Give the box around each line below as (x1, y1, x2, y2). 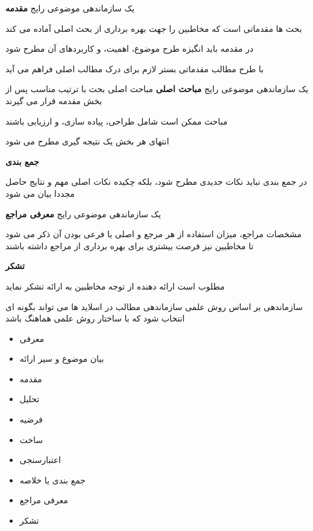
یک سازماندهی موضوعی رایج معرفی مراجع (5, 207, 161, 220)
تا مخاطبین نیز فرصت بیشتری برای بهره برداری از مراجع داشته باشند (5, 239, 254, 252)
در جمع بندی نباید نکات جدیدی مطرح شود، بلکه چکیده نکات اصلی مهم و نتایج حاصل (5, 175, 307, 188)
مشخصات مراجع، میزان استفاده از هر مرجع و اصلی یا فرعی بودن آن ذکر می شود (5, 228, 302, 240)
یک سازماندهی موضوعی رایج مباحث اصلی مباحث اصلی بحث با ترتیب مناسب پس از (5, 82, 309, 95)
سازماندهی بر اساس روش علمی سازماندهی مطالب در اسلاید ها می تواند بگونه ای (5, 300, 303, 312)
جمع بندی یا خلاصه (19, 473, 85, 486)
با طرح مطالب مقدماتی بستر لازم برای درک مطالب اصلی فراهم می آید (5, 62, 264, 75)
